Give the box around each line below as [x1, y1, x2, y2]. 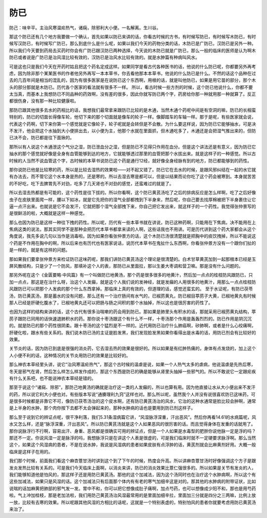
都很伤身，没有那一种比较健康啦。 [9, 98, 79, 104]
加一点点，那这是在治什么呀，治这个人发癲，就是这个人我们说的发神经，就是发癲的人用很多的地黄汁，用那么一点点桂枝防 [9, 279, 256, 285]
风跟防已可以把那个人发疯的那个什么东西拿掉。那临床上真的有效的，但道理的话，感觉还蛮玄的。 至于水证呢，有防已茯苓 [9, 286, 253, 292]
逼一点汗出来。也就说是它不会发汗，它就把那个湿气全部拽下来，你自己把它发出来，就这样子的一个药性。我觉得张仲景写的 [9, 203, 256, 209]
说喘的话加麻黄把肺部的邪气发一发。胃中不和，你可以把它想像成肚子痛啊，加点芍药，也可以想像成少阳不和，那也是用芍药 [9, 485, 256, 491]
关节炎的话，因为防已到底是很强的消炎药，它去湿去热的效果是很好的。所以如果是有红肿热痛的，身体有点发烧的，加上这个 [9, 346, 256, 352]
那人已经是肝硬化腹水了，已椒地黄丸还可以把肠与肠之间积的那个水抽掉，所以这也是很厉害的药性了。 [9, 300, 213, 306]
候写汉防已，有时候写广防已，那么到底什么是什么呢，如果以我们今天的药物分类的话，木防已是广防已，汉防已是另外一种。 [9, 40, 256, 46]
